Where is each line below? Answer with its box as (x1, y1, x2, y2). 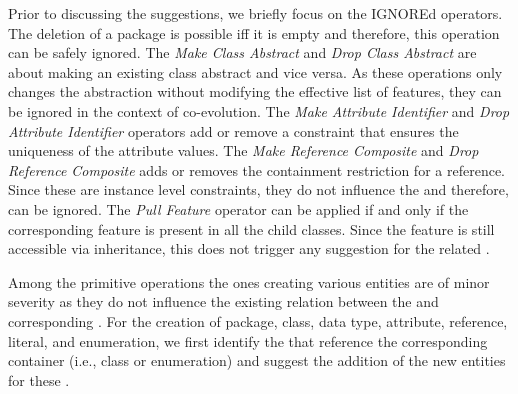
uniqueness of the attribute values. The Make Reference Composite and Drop (8, 140, 479, 161)
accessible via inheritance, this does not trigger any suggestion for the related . (8, 238, 490, 259)
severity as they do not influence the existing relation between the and (8, 291, 439, 312)
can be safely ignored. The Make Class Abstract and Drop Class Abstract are (8, 42, 477, 63)
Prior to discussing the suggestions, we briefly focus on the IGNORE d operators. (8, 3, 503, 23)
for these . (8, 369, 70, 390)
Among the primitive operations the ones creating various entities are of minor (8, 271, 490, 292)
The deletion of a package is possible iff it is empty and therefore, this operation (8, 22, 500, 43)
